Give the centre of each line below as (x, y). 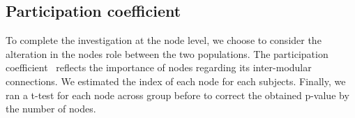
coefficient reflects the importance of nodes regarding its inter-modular (159, 67)
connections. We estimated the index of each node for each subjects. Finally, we (176, 81)
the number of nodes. (51, 109)
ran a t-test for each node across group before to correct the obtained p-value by (177, 95)
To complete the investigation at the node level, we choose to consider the (164, 40)
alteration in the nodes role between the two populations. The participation (167, 53)
